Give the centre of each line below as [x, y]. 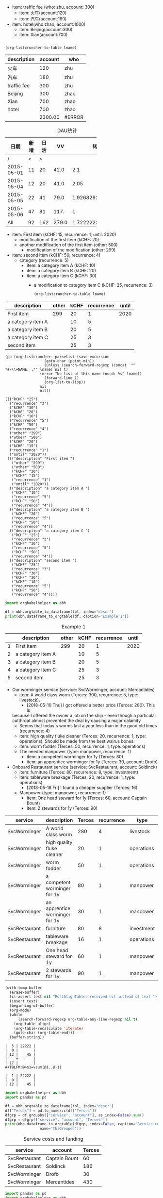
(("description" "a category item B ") [50, 509]
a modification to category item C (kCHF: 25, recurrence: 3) [93, 285]
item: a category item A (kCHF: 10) [61, 265]
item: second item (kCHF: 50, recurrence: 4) [56, 255]
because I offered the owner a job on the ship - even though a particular [84, 715]
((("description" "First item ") [41, 459]
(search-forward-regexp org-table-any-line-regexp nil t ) [78, 1019]
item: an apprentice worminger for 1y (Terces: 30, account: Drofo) [92, 762]
